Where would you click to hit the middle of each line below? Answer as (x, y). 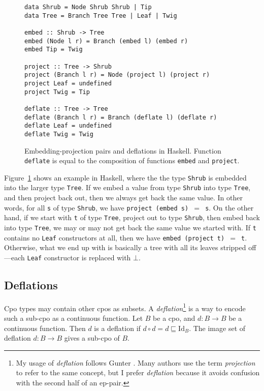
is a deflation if (117, 328)
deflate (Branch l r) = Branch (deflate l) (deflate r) (121, 117)
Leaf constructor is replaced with (79, 257)
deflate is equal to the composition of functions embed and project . (132, 160)
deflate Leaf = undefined (68, 126)
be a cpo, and (174, 318)
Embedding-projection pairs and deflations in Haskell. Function (123, 150)
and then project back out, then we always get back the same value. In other (123, 198)
